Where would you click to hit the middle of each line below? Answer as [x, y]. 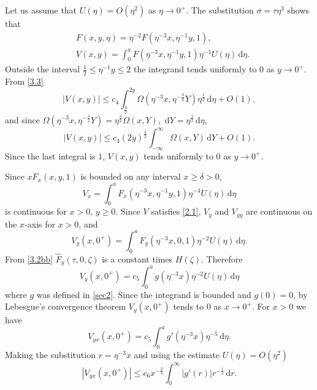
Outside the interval [43, 69]
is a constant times [137, 258]
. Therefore [222, 258]
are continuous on [279, 211]
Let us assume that [41, 10]
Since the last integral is [50, 155]
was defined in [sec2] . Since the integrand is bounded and [144, 294]
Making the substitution [50, 355]
